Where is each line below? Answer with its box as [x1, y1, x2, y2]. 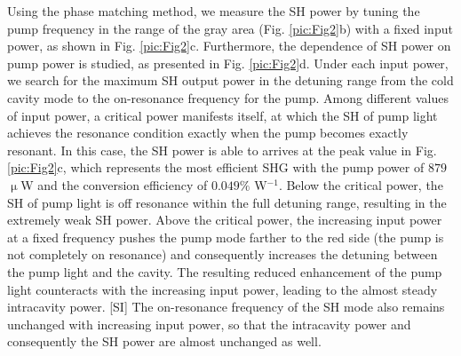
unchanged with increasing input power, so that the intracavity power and [7, 314, 411, 333]
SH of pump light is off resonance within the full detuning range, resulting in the [7, 193, 447, 211]
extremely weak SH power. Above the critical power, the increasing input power [7, 210, 442, 229]
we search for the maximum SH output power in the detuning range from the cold [7, 71, 454, 90]
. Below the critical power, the [278, 175, 443, 194]
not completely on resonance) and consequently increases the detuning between [7, 245, 438, 264]
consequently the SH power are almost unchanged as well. [7, 332, 322, 351]
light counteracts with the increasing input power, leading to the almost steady [7, 280, 438, 298]
